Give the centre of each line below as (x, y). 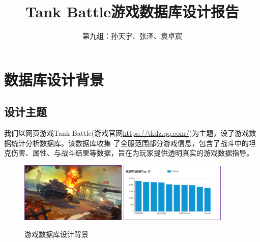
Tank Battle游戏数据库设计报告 (132, 11)
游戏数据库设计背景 (56, 234)
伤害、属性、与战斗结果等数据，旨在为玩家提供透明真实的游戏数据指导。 (132, 153)
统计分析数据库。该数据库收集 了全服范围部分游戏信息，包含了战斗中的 (130, 143)
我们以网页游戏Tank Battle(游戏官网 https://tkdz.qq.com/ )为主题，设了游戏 (127, 133)
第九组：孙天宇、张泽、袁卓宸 (132, 36)
